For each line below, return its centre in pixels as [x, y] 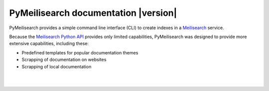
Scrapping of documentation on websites [64, 60]
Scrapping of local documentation [57, 66]
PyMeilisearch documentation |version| [93, 13]
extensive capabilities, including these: [49, 44]
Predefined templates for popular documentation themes [80, 52]
